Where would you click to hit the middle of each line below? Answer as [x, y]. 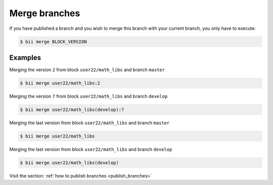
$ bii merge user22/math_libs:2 [60, 83]
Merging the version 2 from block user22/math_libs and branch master [87, 70]
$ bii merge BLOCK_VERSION [53, 41]
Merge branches [45, 13]
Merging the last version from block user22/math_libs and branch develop [91, 149]
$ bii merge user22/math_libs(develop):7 [72, 109]
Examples [25, 57]
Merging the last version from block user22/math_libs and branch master [89, 123]
